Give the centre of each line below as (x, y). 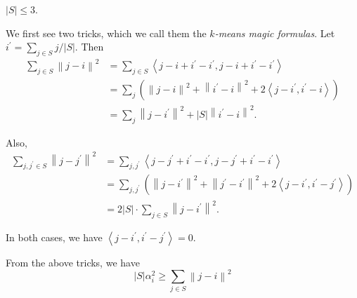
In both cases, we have (54, 237)
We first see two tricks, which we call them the (106, 33)
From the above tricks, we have (73, 262)
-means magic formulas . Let (275, 33)
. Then (89, 47)
